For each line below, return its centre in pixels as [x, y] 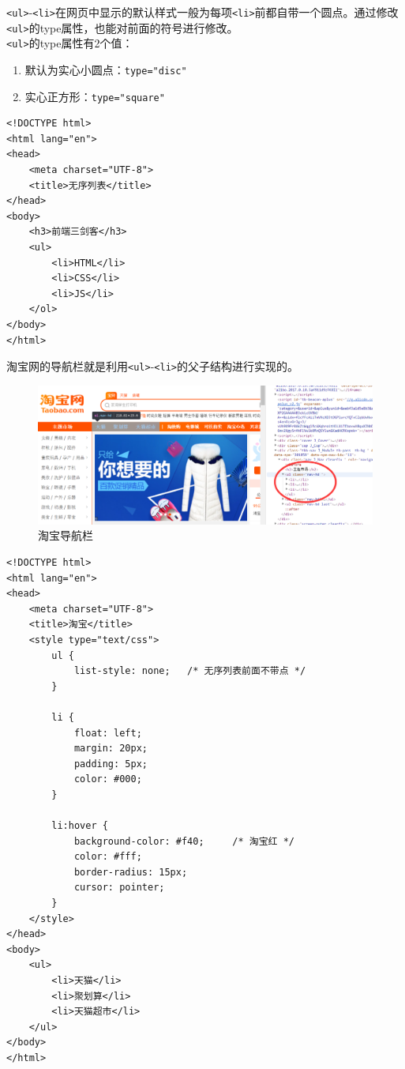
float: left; [108, 733]
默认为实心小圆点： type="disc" [106, 69]
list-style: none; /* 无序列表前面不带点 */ [190, 671]
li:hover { [80, 826]
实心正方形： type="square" [95, 96]
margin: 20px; [111, 749]
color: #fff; [108, 857]
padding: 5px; [111, 764]
